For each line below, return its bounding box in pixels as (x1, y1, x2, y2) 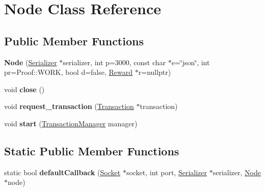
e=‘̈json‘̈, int (171, 57, 210, 67)
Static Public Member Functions (4, 143, 179, 158)
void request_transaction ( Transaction (4, 101, 134, 112)
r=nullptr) (138, 67, 171, 77)
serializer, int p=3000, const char (63, 57, 166, 67)
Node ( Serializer (4, 57, 57, 67)
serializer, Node (213, 167, 261, 177)
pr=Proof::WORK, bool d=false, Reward (4, 67, 133, 77)
